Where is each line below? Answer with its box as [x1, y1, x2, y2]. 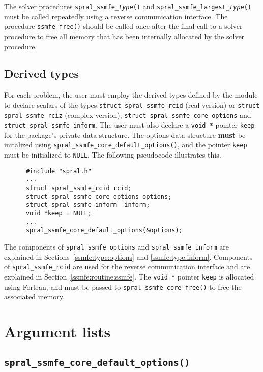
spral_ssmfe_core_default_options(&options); [25, 227, 183, 234]
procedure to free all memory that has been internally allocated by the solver [4, 30, 245, 41]
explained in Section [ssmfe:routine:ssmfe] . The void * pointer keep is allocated [4, 271, 254, 282]
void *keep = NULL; [25, 210, 92, 218]
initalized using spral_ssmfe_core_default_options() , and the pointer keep [4, 139, 247, 150]
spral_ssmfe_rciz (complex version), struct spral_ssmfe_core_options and [4, 109, 251, 120]
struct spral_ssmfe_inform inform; [25, 201, 150, 209]
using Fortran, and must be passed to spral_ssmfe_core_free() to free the [4, 281, 242, 292]
